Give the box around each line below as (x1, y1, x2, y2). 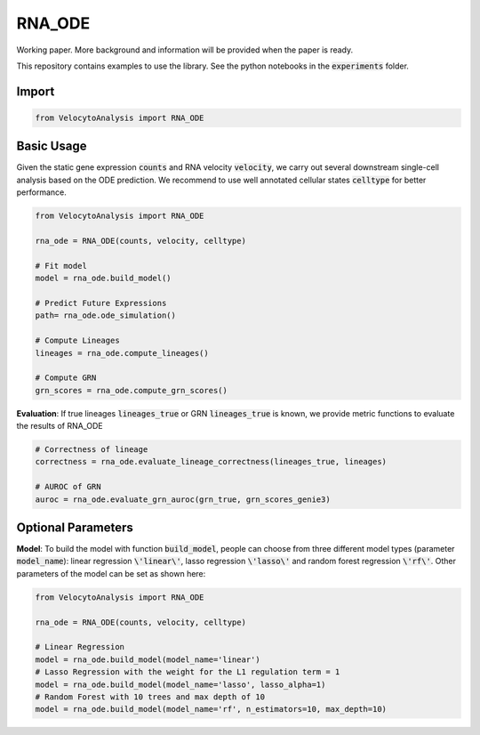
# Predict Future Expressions (35, 298, 167, 308)
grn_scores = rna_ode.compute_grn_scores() (35, 385, 228, 395)
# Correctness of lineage (35, 445, 148, 455)
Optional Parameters (16, 521, 133, 535)
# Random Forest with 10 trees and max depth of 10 (35, 691, 266, 702)
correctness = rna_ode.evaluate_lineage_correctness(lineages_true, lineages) (35, 456, 387, 467)
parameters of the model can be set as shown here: (16, 568, 206, 578)
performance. (16, 187, 67, 198)
